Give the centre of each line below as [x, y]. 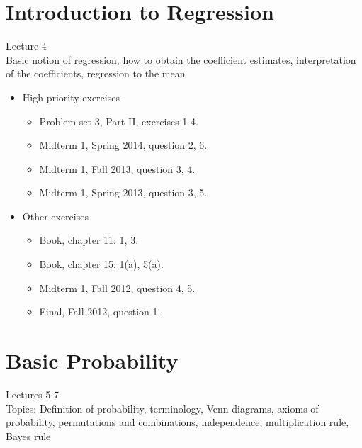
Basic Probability [92, 360]
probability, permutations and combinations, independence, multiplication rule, [177, 422]
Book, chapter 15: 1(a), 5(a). [101, 264]
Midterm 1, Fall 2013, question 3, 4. [117, 168]
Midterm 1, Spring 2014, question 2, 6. [123, 145]
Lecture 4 [26, 46]
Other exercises [55, 216]
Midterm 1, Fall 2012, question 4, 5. [117, 287]
